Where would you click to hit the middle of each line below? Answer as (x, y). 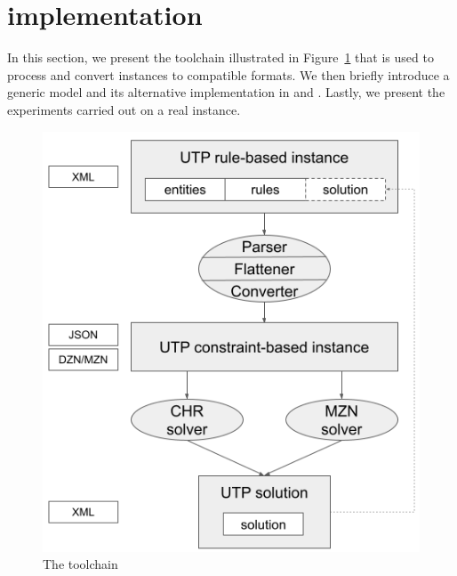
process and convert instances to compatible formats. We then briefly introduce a (228, 74)
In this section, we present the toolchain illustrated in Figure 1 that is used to (220, 57)
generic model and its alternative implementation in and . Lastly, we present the (226, 92)
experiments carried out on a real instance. (124, 109)
